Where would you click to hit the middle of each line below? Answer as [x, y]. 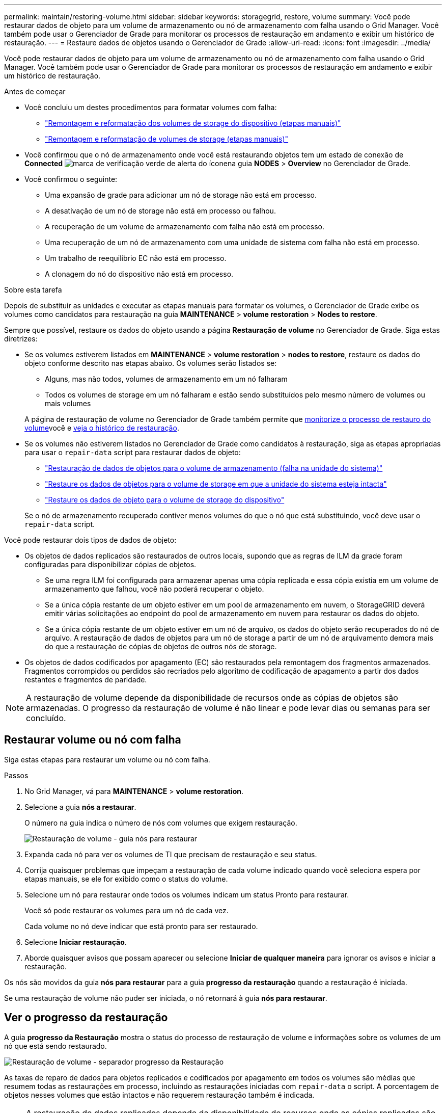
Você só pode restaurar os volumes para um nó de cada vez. [127, 910]
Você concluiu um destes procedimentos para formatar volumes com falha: [151, 107]
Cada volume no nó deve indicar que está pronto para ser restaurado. [141, 926]
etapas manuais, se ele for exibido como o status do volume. [126, 879]
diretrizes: [21, 339]
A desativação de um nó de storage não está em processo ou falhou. [160, 211]
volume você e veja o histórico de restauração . [102, 428]
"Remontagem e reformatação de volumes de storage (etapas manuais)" [167, 139]
